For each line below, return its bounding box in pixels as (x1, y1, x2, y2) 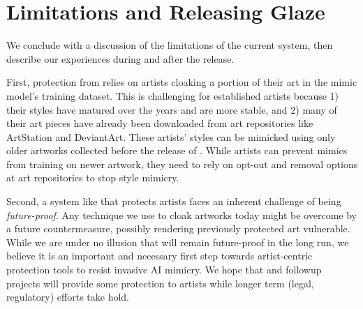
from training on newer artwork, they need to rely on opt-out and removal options (6, 156, 358, 171)
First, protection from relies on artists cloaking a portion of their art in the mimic (6, 75, 357, 89)
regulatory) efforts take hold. (6, 289, 129, 304)
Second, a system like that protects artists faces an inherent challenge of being (6, 194, 341, 209)
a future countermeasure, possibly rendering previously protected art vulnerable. (6, 221, 350, 236)
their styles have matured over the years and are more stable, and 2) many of (6, 102, 337, 116)
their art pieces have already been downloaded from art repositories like (6, 116, 313, 130)
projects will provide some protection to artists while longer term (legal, (6, 276, 314, 290)
